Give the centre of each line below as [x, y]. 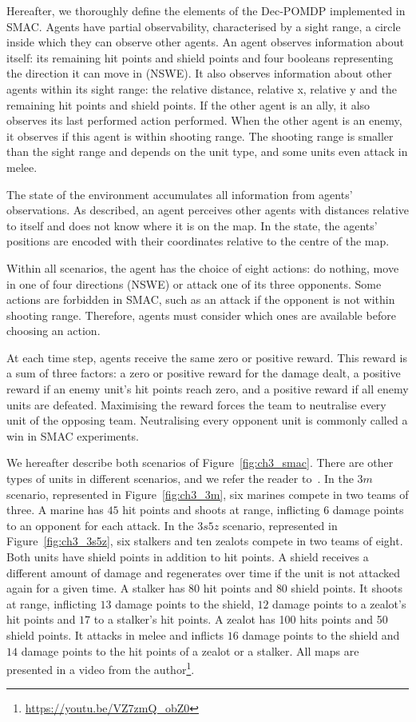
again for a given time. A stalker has [96, 588]
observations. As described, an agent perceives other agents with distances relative [208, 210]
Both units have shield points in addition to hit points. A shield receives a [188, 556]
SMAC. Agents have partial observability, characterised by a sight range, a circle [204, 26]
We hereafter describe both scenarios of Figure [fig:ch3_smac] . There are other [200, 463]
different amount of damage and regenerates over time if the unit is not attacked [203, 572]
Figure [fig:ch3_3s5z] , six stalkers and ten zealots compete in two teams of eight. [205, 541]
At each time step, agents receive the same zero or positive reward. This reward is [207, 357]
